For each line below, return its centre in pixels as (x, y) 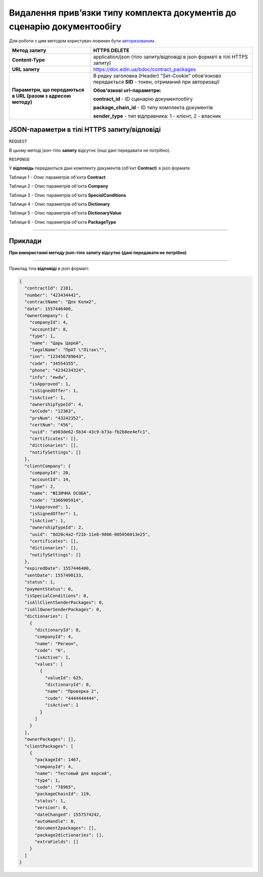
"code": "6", (50, 650)
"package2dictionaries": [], (69, 835)
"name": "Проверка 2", (72, 691)
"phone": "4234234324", (58, 370)
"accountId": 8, (49, 329)
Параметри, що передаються (48, 89)
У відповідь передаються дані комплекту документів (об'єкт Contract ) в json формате (99, 168)
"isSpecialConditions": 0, (57, 596)
